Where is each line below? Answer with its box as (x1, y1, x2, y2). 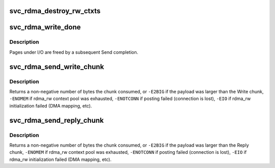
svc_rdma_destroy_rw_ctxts (9, 7, 101, 15)
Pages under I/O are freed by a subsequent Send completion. (9, 49, 139, 55)
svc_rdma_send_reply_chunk (9, 116, 104, 124)
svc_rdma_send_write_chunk (9, 62, 104, 71)
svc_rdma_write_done (9, 23, 81, 31)
